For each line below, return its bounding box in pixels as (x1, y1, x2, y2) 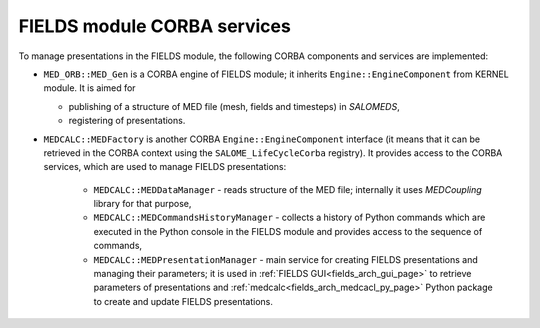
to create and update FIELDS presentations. (93, 295, 274, 307)
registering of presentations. (68, 115, 186, 127)
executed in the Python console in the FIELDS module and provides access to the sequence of (93, 225, 483, 237)
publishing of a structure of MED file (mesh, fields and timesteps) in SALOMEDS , (68, 100, 400, 112)
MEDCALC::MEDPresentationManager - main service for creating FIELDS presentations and (93, 253, 479, 265)
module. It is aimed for (43, 82, 136, 94)
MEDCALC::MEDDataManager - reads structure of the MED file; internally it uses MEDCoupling (93, 183, 482, 195)
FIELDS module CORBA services (18, 15, 292, 37)
